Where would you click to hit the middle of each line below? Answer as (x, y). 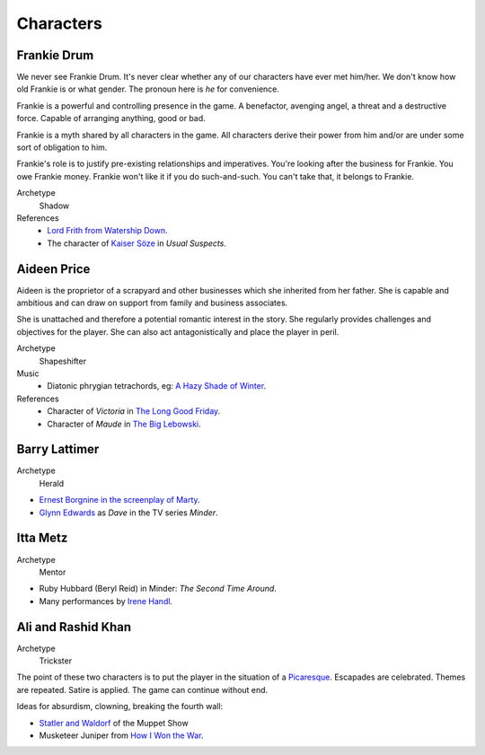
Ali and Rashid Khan (74, 627)
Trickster (55, 661)
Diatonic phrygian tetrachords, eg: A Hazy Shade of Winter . (157, 386)
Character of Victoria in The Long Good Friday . (134, 411)
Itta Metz (42, 538)
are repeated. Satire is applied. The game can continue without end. (142, 689)
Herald (52, 483)
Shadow (54, 206)
